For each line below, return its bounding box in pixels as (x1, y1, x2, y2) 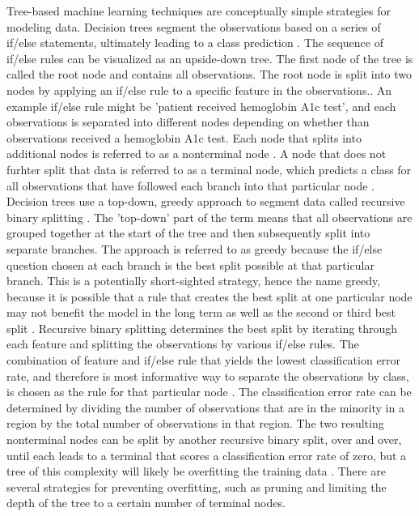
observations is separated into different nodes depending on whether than (6, 113, 370, 130)
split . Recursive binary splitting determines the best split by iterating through (6, 319, 398, 336)
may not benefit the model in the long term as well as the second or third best (6, 304, 396, 321)
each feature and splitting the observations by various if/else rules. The (6, 335, 359, 352)
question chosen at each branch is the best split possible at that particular (6, 256, 375, 273)
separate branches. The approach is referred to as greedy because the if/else (6, 240, 383, 257)
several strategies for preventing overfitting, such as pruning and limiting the (6, 478, 387, 495)
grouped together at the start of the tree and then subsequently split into (6, 224, 370, 241)
